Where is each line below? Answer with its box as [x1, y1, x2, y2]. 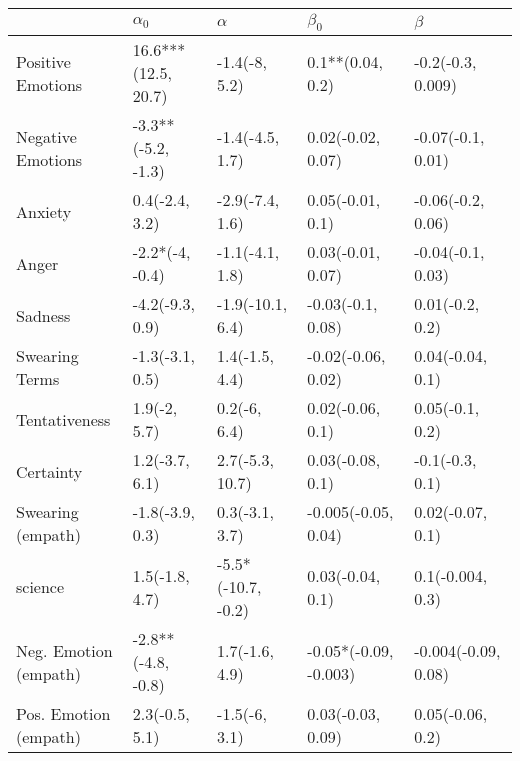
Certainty [16, 459, 83, 483]
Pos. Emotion [16, 702, 111, 726]
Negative [16, 124, 77, 148]
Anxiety [16, 199, 72, 223]
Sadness [16, 303, 71, 327]
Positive [16, 49, 71, 73]
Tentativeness [16, 407, 111, 431]
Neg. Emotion [16, 638, 113, 662]
